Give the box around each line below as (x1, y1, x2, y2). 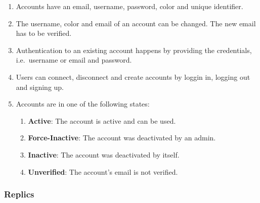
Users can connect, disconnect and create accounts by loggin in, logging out (16, 71, 250, 82)
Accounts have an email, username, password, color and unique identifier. (16, 1, 243, 11)
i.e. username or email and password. (16, 55, 132, 65)
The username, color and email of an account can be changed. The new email (16, 18, 256, 28)
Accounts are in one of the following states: (16, 98, 150, 109)
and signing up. (16, 81, 64, 92)
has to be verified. (16, 28, 72, 38)
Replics (4, 188, 34, 200)
